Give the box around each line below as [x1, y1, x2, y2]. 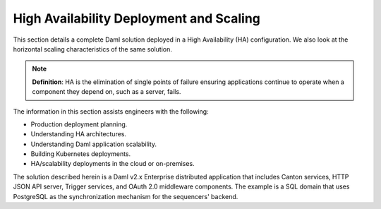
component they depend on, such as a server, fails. [32, 88, 181, 96]
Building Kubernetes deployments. [30, 150, 131, 158]
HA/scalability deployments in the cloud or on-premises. [30, 160, 195, 168]
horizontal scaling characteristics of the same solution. [13, 44, 173, 53]
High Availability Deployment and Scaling [13, 11, 261, 26]
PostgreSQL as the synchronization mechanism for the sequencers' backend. [13, 192, 238, 201]
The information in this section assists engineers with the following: [13, 107, 209, 116]
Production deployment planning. [30, 120, 128, 129]
